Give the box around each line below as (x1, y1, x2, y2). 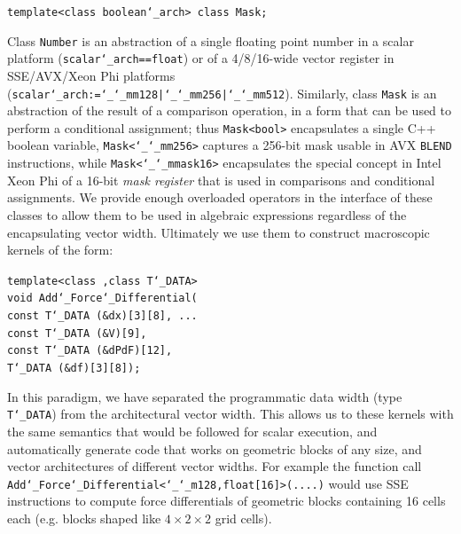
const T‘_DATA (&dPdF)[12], (7, 344, 173, 357)
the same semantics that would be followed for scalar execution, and (7, 421, 378, 440)
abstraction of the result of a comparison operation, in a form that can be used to (7, 101, 452, 120)
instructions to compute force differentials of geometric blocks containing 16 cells (7, 491, 446, 510)
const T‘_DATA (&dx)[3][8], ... (7, 310, 198, 323)
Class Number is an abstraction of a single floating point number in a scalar (7, 31, 414, 50)
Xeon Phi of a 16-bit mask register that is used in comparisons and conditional (7, 170, 435, 189)
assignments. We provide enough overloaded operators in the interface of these (7, 188, 433, 207)
